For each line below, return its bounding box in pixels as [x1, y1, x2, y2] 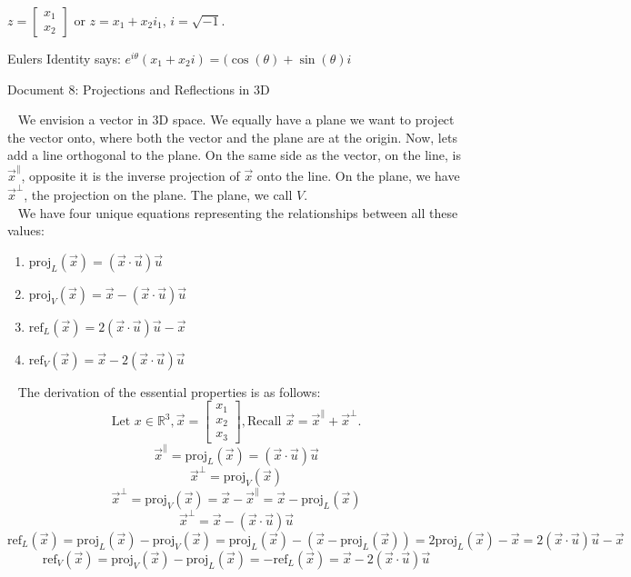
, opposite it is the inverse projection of [21, 165, 240, 184]
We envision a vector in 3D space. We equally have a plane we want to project [17, 110, 455, 129]
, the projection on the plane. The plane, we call [24, 185, 293, 204]
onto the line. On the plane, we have [256, 165, 460, 184]
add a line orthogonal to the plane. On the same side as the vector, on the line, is [7, 145, 461, 164]
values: [7, 221, 45, 240]
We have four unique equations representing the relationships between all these [17, 203, 458, 222]
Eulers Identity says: [7, 49, 121, 67]
